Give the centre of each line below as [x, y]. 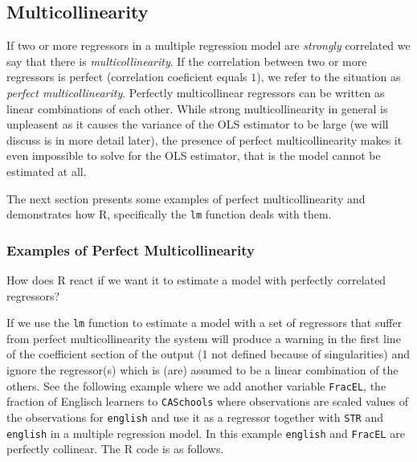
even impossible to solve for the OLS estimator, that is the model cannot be [194, 155]
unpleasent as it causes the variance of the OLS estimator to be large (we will [198, 124]
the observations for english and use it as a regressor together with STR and [195, 417]
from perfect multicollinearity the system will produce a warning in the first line [204, 338]
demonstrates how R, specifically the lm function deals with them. [169, 214]
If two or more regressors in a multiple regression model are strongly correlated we [208, 45]
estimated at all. [47, 171]
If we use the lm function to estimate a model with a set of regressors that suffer [204, 323]
